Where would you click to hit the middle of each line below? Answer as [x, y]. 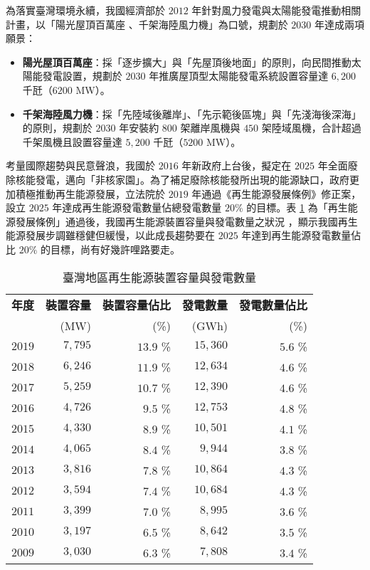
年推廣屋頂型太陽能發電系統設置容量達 [239, 76]
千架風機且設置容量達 [72, 141]
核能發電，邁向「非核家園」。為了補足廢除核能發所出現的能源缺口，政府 [182, 179]
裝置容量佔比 [137, 305]
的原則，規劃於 [57, 128]
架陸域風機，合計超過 [311, 128]
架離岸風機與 [210, 128]
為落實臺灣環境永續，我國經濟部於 [85, 10]
